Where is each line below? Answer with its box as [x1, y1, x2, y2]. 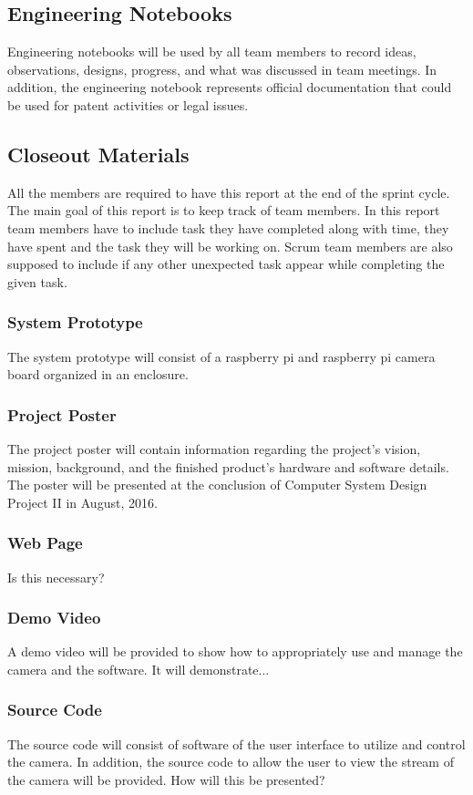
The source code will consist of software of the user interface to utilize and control [7, 734, 466, 753]
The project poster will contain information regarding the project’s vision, [7, 439, 421, 458]
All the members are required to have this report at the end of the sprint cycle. [7, 182, 450, 201]
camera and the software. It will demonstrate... [7, 659, 270, 678]
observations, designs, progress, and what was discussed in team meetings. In [7, 59, 437, 78]
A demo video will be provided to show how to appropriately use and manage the [7, 642, 463, 661]
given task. [7, 272, 67, 291]
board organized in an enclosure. [7, 365, 189, 384]
